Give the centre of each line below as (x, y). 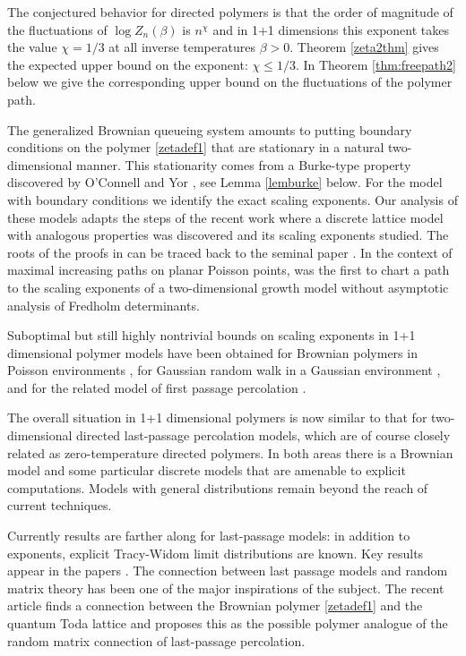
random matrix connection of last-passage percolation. (156, 640)
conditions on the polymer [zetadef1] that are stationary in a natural (196, 147)
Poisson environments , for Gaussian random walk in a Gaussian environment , (224, 370)
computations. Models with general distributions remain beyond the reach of (218, 487)
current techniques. (60, 505)
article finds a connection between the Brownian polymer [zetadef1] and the (215, 605)
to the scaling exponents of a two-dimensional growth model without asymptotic (228, 287)
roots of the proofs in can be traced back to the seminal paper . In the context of (230, 252)
